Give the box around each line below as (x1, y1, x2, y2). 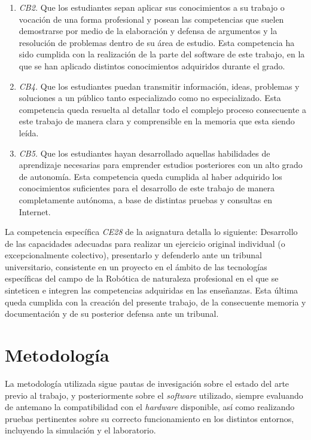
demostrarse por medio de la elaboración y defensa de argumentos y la (19, 25, 278, 37)
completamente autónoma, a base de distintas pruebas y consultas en (19, 193, 272, 206)
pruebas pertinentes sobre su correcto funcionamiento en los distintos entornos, (5, 412, 294, 424)
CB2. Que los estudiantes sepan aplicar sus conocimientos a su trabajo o (19, 1, 285, 13)
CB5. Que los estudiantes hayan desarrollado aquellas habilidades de (19, 146, 270, 159)
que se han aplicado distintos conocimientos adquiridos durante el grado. (19, 59, 285, 72)
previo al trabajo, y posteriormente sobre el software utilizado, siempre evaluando (5, 389, 303, 401)
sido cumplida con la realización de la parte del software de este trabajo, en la (19, 48, 305, 60)
